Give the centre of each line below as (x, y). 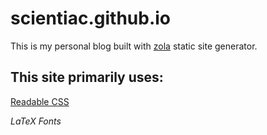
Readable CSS (40, 101)
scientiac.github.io (91, 18)
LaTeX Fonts (36, 121)
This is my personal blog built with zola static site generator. (134, 46)
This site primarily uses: (87, 77)
